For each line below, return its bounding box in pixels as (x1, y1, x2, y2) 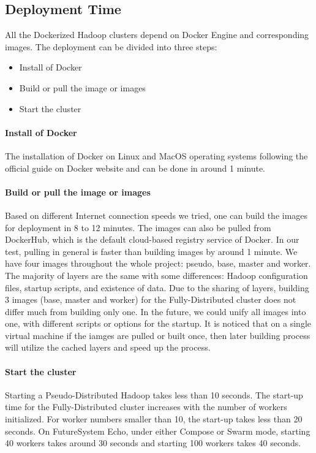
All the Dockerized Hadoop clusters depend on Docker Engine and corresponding (5, 28, 309, 41)
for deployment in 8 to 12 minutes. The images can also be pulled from (5, 221, 271, 234)
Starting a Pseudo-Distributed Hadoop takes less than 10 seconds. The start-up (5, 388, 303, 401)
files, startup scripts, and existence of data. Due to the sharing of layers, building (5, 281, 309, 294)
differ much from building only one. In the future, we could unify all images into (5, 305, 306, 318)
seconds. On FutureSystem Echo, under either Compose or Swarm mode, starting (5, 424, 310, 437)
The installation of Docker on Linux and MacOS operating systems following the (5, 149, 308, 162)
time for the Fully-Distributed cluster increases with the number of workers (5, 400, 287, 413)
